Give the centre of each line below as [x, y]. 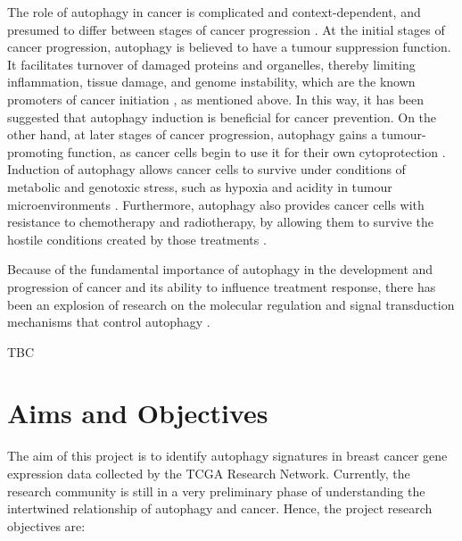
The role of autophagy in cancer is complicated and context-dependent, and [214, 12]
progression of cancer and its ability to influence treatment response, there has [222, 286]
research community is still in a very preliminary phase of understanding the [216, 491]
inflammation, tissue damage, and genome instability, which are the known [211, 82]
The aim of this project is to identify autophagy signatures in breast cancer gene [227, 456]
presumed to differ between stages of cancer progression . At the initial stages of [226, 29]
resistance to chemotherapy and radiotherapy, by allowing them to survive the [220, 222]
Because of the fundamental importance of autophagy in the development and [220, 269]
